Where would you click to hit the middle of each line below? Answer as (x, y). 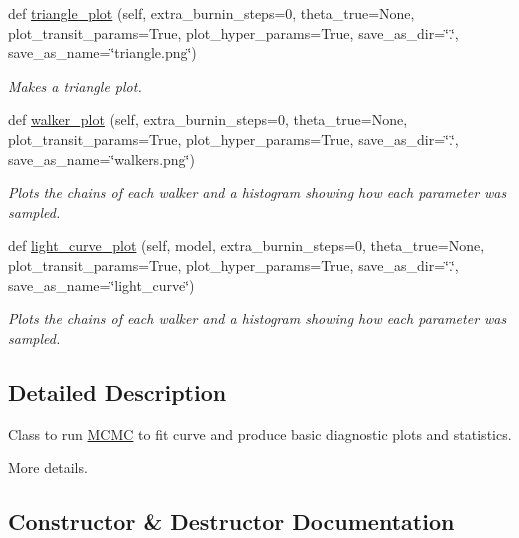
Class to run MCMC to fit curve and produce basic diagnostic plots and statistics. (260, 433)
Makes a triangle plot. (75, 85)
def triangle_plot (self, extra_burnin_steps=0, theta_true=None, (211, 13)
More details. (48, 467)
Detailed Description (117, 391)
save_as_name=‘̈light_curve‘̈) (101, 284)
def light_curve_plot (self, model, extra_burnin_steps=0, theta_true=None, (246, 245)
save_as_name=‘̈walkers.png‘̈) (101, 158)
